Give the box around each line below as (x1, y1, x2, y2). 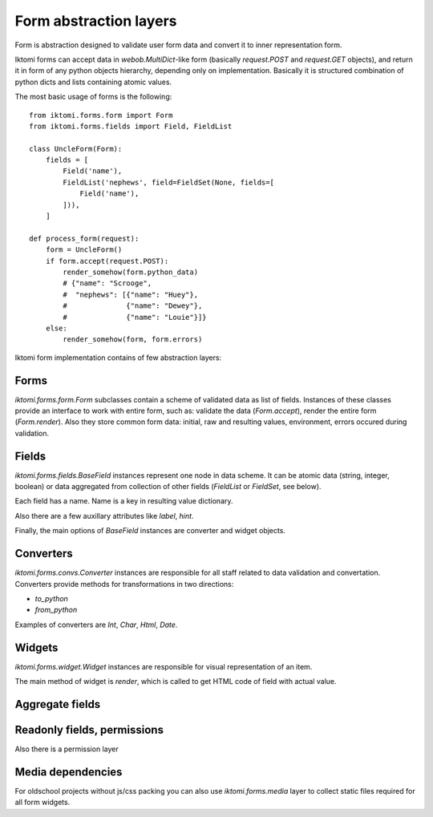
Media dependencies (14, 765, 123, 779)
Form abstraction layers (14, 12, 177, 30)
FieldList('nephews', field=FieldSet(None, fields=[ (63, 177, 274, 187)
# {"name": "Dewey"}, (63, 301, 203, 310)
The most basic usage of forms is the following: (14, 92, 172, 102)
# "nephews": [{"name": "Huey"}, (63, 289, 199, 299)
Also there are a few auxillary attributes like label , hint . (14, 511, 194, 520)
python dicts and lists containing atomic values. (14, 77, 172, 87)
